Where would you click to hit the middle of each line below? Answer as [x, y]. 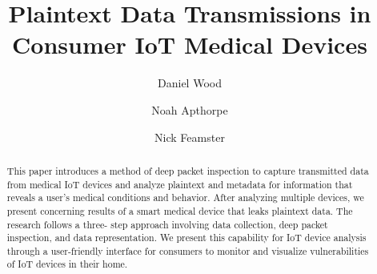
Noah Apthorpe [190, 109]
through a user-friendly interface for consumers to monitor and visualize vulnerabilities [188, 250]
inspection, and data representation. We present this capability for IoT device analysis [186, 238]
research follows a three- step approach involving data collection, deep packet [167, 224]
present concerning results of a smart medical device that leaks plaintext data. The [180, 210]
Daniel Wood [190, 83]
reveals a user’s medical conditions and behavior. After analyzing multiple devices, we [185, 197]
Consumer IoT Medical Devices [190, 44]
